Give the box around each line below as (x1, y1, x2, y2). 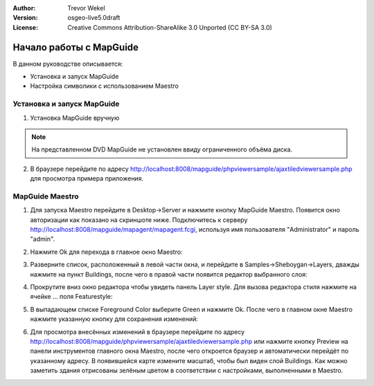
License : (12, 23, 38, 31)
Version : (12, 14, 38, 22)
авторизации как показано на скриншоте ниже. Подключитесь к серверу (30, 215, 248, 224)
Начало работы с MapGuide (12, 42, 139, 53)
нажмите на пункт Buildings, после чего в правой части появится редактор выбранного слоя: (30, 270, 308, 278)
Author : (12, 4, 36, 12)
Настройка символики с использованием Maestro (30, 82, 179, 90)
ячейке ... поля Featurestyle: (30, 293, 113, 301)
